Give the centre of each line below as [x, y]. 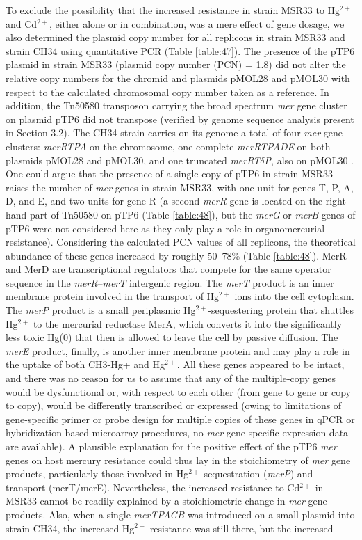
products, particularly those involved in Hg [97, 474]
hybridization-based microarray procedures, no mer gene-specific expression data [177, 432]
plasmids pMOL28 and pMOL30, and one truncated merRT [133, 160]
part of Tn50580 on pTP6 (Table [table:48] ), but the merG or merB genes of [193, 214]
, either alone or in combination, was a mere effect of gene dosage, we [197, 23]
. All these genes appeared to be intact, [261, 364]
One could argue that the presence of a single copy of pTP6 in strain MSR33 [169, 174]
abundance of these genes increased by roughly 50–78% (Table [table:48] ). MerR [176, 255]
